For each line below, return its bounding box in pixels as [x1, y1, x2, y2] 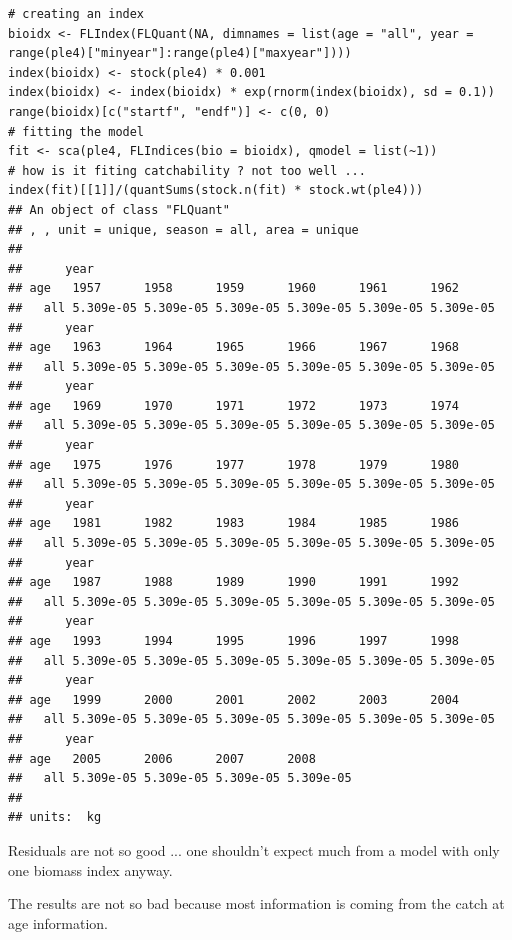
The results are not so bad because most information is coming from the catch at [8, 893, 505, 914]
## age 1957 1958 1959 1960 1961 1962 [8, 281, 460, 296]
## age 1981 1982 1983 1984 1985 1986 [8, 516, 460, 531]
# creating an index [8, 7, 145, 21]
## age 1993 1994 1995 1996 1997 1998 [8, 634, 460, 648]
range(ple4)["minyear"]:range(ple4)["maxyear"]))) [8, 46, 352, 61]
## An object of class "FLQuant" [8, 202, 230, 217]
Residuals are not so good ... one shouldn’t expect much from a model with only [8, 839, 500, 860]
